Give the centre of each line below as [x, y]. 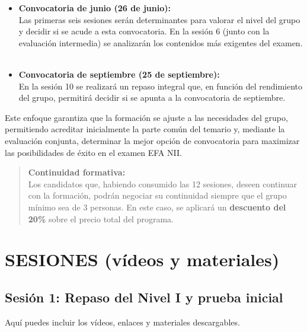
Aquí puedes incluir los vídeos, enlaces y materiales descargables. [122, 322]
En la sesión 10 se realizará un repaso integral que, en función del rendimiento [161, 86]
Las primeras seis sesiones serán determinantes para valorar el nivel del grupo [159, 19]
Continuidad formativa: [77, 172]
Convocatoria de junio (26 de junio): [95, 8]
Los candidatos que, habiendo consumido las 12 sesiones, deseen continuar [162, 183]
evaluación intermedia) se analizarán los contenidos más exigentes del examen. [161, 42]
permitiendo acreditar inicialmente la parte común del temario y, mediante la [145, 129]
